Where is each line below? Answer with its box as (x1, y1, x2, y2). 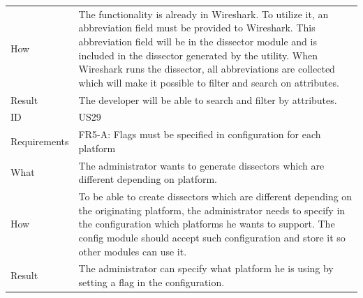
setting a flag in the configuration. (78, 274, 225, 289)
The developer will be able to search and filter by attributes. (78, 92, 337, 107)
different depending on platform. (78, 172, 217, 186)
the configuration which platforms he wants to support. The (78, 216, 335, 231)
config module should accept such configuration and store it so (78, 230, 346, 244)
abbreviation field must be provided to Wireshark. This (78, 20, 316, 35)
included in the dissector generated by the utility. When (78, 47, 318, 62)
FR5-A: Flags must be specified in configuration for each (78, 127, 321, 142)
